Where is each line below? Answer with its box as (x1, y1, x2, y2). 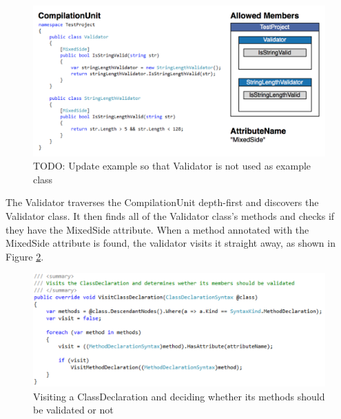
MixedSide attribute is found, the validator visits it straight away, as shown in (6, 236, 335, 250)
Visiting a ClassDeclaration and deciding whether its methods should (33, 389, 325, 403)
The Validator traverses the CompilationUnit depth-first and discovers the (6, 195, 319, 209)
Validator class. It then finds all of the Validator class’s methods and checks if (6, 209, 335, 223)
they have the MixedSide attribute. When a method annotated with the (6, 222, 309, 236)
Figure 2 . (6, 249, 44, 263)
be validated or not (33, 402, 114, 417)
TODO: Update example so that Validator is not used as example (33, 159, 311, 173)
